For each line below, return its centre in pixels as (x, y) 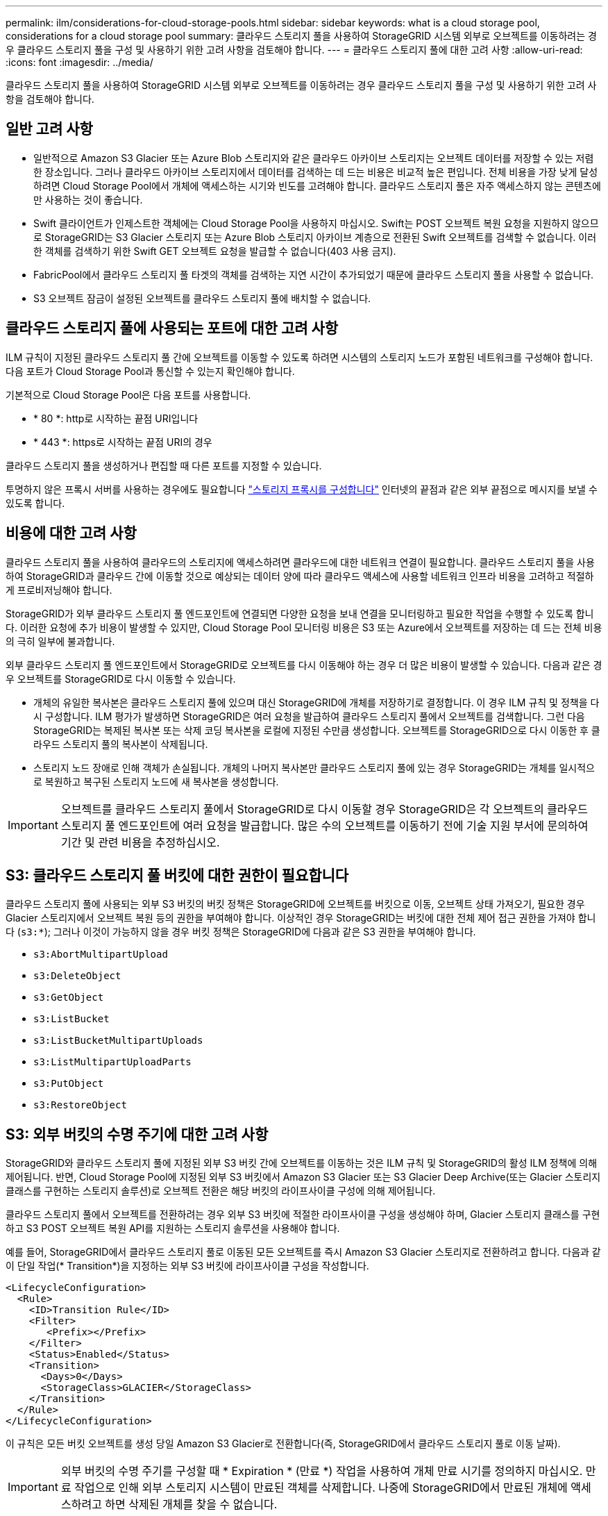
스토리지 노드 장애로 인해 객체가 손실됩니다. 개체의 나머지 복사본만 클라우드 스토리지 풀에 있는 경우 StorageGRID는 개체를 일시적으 (314, 767)
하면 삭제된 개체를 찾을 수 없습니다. (191, 1505)
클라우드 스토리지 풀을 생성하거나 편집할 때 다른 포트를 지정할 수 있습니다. (164, 465)
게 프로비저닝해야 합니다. (59, 590)
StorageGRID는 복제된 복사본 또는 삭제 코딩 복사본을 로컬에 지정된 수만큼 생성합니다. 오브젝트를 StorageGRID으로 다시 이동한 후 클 (317, 730)
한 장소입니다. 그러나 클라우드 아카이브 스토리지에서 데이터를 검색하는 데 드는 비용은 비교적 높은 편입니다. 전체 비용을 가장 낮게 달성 (316, 172)
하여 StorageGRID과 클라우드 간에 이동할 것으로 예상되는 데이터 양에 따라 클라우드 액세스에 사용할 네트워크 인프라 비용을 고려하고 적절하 (300, 576)
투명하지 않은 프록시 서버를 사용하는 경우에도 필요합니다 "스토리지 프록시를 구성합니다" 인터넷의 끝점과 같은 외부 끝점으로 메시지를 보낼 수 (302, 489)
